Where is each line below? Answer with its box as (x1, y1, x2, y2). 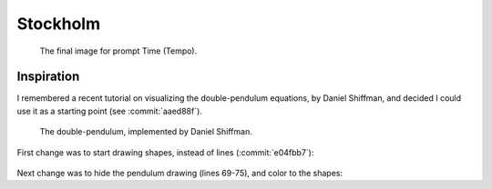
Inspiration (16, 69, 80, 85)
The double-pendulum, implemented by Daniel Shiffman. (39, 126, 252, 137)
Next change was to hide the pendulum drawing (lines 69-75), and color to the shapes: (16, 168, 343, 179)
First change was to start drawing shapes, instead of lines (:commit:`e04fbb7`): (16, 146, 314, 158)
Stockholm (16, 14, 100, 34)
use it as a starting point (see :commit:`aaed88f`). (16, 105, 202, 116)
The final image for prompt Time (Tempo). (39, 45, 198, 56)
